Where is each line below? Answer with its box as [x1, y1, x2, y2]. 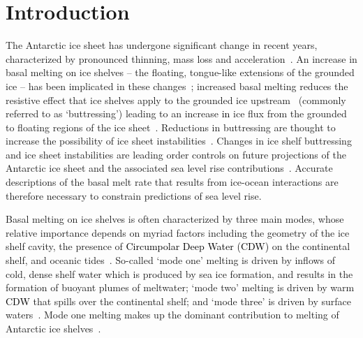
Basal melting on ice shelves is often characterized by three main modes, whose [6, 212, 344, 226]
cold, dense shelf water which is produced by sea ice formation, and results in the [6, 266, 353, 281]
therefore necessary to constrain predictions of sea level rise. [6, 188, 262, 203]
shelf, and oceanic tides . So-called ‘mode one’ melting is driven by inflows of [6, 253, 336, 267]
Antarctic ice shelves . [6, 321, 101, 335]
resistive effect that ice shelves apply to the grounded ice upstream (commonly [6, 92, 346, 107]
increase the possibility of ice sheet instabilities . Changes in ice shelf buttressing [6, 133, 352, 148]
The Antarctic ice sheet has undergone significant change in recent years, [6, 38, 318, 52]
